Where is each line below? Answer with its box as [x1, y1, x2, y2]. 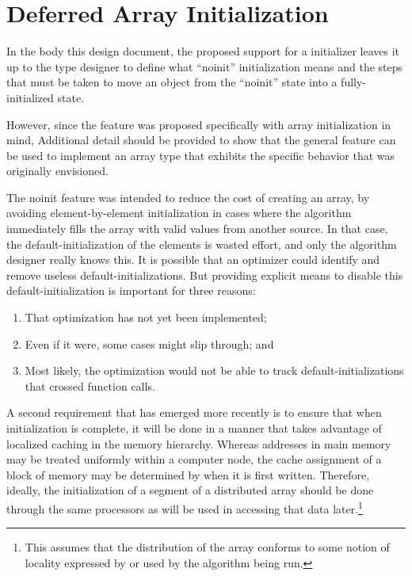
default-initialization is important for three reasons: [6, 282, 256, 299]
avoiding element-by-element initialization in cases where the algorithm [6, 204, 352, 221]
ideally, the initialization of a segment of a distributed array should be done [6, 482, 374, 498]
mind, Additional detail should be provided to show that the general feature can [6, 132, 396, 148]
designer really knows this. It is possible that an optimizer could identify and [6, 251, 380, 268]
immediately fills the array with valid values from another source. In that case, [6, 220, 388, 237]
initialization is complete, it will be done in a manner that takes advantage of [6, 420, 382, 436]
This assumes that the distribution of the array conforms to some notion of [25, 539, 390, 555]
